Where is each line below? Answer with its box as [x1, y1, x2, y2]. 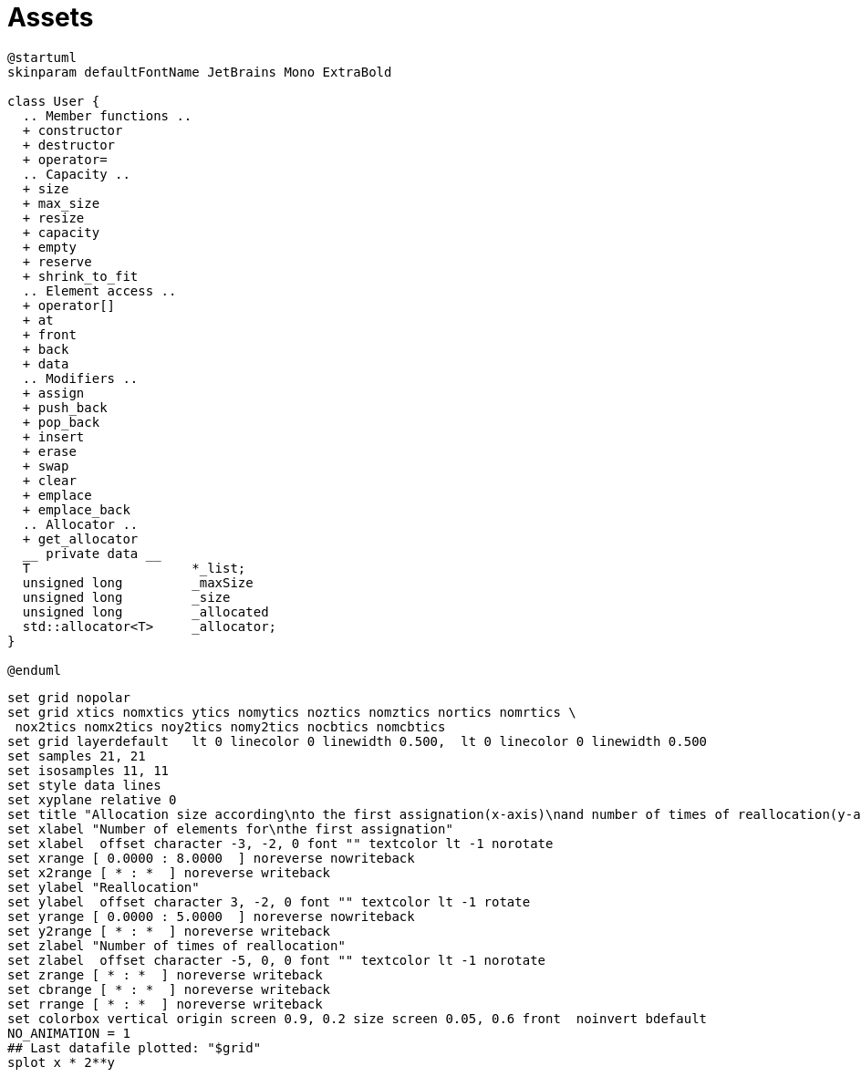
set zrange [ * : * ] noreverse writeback [7, 967, 323, 982]
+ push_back [22, 399, 108, 415]
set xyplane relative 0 [7, 792, 177, 807]
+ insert [22, 429, 85, 444]
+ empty [22, 239, 77, 254]
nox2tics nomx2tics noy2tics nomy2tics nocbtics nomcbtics [15, 719, 446, 734]
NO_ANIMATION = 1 [7, 1025, 130, 1041]
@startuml [7, 49, 77, 65]
